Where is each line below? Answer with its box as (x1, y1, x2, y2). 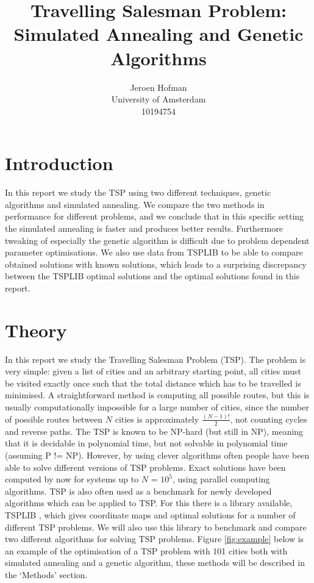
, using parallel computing (173, 473, 270, 485)
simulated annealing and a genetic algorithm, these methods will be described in (5, 556, 305, 569)
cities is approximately (115, 412, 199, 425)
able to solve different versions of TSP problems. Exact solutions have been (5, 460, 286, 473)
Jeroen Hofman (130, 80, 187, 93)
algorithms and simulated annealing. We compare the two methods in (5, 198, 265, 210)
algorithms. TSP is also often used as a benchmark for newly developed (5, 484, 272, 497)
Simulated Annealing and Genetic (13, 21, 304, 46)
